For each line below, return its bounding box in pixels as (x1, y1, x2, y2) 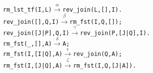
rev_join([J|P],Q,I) (3, 29, 70, 36)
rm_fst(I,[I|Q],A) (3, 50, 63, 57)
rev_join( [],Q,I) (3, 18, 59, 26)
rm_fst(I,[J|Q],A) (3, 62, 63, 70)
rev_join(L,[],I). (62, 6, 122, 13)
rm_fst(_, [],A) (3, 40, 52, 48)
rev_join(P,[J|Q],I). (80, 29, 150, 36)
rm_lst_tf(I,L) (3, 6, 52, 13)
